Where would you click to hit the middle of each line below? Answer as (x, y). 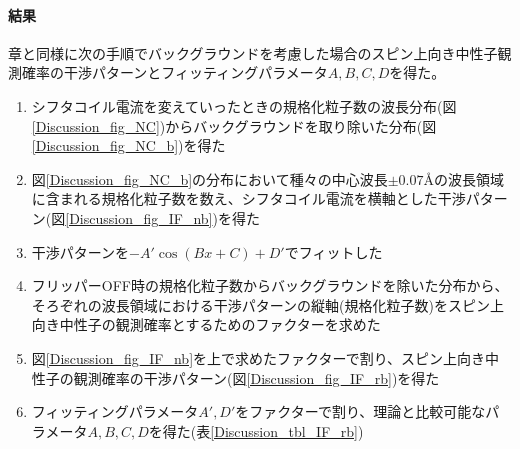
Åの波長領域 (463, 178)
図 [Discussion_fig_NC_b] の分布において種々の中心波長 (209, 178)
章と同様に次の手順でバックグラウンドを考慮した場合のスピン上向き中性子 (253, 52)
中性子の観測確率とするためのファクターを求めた (220, 324)
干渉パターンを (80, 251)
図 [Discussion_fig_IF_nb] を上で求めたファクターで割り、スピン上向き (258, 357)
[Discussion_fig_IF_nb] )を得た (162, 217)
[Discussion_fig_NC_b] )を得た (128, 145)
